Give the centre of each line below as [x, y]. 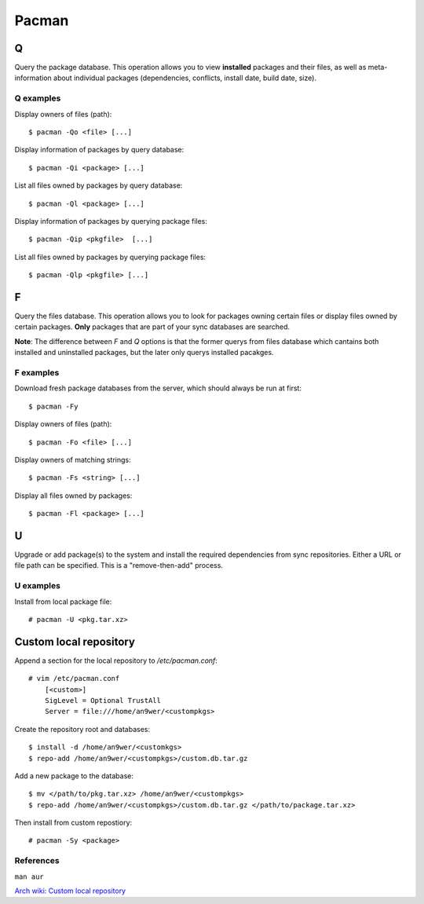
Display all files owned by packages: [73, 496]
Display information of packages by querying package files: [111, 221]
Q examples [38, 98]
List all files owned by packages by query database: [99, 185]
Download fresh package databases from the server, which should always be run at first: [158, 388]
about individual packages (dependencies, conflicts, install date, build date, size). [185, 78]
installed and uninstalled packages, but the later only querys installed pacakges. [144, 353]
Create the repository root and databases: [82, 729]
